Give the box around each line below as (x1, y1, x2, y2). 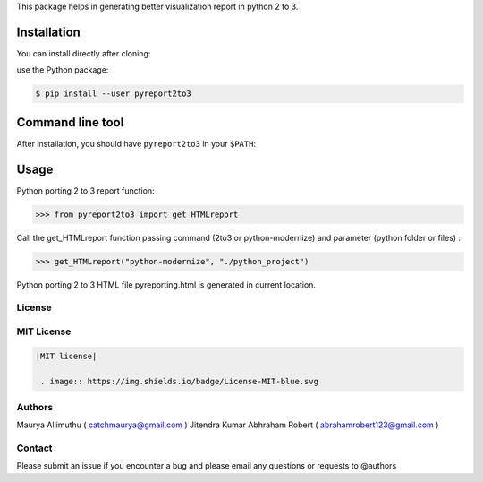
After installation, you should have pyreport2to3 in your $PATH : (16, 138, 257, 149)
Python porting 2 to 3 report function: (16, 185, 156, 196)
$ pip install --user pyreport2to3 (35, 89, 191, 99)
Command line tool (16, 115, 124, 130)
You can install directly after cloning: (16, 47, 151, 58)
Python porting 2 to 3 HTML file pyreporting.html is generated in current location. (16, 279, 317, 290)
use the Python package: (16, 65, 109, 75)
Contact (16, 442, 53, 454)
